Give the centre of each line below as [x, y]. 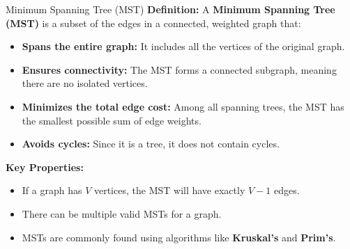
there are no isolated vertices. [85, 83]
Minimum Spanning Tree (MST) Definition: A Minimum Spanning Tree [170, 9]
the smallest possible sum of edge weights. [112, 120]
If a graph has [52, 190]
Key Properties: [45, 167]
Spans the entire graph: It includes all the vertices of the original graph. [183, 46]
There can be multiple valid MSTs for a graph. [122, 213]
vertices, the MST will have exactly [169, 190]
